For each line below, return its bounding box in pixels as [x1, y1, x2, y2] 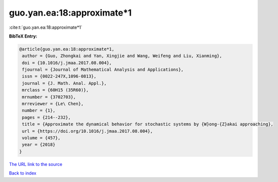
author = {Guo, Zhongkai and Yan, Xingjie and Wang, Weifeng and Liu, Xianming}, [22, 53, 222, 59]
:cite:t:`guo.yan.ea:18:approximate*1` [9, 24, 83, 30]
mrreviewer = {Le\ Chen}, [22, 101, 84, 107]
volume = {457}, [22, 135, 61, 141]
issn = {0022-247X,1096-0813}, [22, 74, 97, 79]
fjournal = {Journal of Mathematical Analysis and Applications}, [22, 67, 184, 73]
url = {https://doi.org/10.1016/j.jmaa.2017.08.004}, [22, 128, 153, 134]
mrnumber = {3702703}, [22, 94, 76, 100]
